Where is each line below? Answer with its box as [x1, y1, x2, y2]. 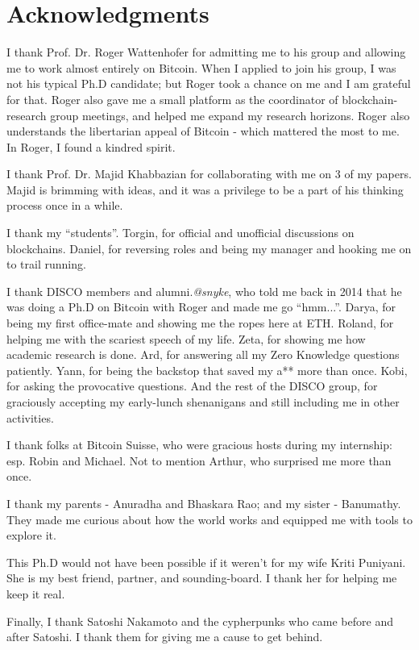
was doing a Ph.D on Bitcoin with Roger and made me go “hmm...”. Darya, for [6, 298, 396, 315]
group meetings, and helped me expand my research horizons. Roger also [50, 106, 410, 123]
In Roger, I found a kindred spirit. [6, 138, 176, 155]
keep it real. [6, 585, 65, 602]
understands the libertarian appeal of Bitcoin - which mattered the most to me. [6, 123, 400, 140]
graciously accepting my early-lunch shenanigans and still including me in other [6, 394, 400, 410]
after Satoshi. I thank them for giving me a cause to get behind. [6, 628, 323, 645]
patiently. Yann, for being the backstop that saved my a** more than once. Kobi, [6, 361, 408, 378]
